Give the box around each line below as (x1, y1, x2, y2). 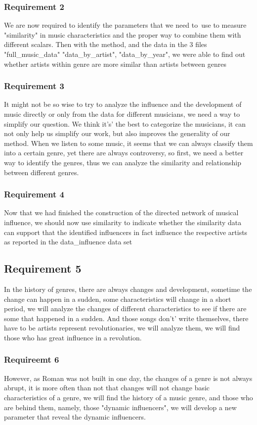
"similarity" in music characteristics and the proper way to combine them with (4, 29, 241, 40)
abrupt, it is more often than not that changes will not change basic (4, 382, 210, 393)
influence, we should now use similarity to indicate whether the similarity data (4, 217, 242, 227)
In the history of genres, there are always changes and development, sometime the (4, 283, 252, 294)
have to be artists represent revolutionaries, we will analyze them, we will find (4, 323, 240, 333)
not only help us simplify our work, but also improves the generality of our (4, 128, 230, 139)
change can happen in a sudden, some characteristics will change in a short (4, 293, 231, 304)
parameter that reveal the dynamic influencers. (4, 412, 146, 422)
